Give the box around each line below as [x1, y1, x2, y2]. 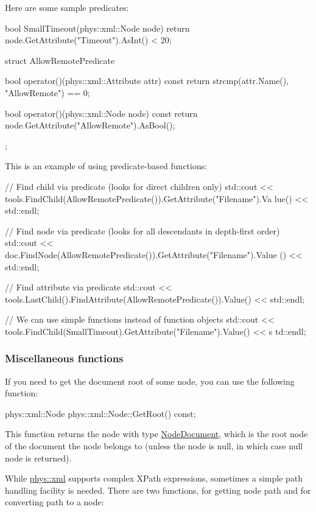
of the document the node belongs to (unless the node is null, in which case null [5, 440, 303, 452]
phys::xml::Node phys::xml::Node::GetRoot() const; [5, 407, 196, 419]
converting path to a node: [5, 496, 104, 508]
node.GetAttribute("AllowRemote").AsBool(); [5, 119, 175, 132]
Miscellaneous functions [5, 351, 124, 366]
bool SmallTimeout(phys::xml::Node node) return [5, 21, 190, 34]
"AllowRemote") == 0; [5, 86, 90, 99]
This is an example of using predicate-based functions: [5, 160, 208, 172]
